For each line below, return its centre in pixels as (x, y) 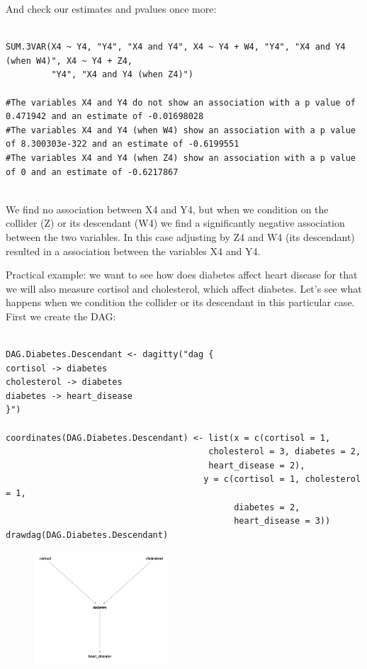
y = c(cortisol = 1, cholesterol (282, 479)
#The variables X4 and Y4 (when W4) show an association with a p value (181, 130)
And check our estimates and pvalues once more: (111, 9)
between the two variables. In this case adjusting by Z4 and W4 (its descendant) (180, 236)
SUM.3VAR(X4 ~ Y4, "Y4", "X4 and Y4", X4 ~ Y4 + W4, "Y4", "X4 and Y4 (176, 47)
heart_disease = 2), (257, 465)
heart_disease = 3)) (282, 521)
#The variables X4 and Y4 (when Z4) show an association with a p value (181, 158)
